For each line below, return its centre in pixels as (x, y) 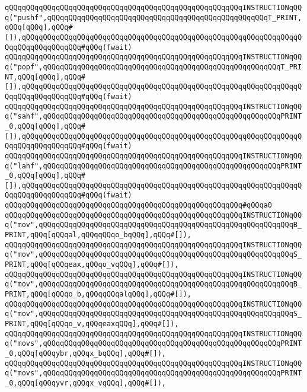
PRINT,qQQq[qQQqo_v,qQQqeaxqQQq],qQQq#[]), (92, 324)
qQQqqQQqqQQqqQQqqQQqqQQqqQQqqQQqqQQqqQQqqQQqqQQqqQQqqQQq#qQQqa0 (139, 205)
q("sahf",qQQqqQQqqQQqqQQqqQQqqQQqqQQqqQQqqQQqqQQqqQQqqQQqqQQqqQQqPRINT (153, 117)
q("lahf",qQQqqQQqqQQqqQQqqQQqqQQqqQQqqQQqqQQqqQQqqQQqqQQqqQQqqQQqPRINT (153, 166)
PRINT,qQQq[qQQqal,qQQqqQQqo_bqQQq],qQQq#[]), (98, 235)
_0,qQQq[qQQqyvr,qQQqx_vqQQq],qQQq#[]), (86, 383)
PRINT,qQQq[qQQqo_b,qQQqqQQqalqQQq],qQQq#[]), (98, 294)
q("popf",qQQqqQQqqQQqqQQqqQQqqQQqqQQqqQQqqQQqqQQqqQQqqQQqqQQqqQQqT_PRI (153, 67)
